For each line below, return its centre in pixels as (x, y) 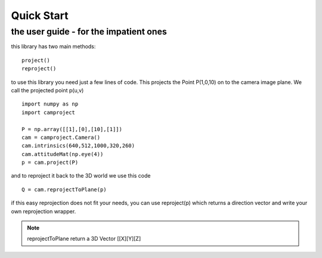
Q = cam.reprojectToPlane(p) (64, 189)
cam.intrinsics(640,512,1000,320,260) (78, 146)
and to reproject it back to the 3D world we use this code (81, 176)
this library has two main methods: (53, 46)
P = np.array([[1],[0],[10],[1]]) (72, 129)
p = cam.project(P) (50, 163)
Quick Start (40, 15)
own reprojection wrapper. (44, 211)
